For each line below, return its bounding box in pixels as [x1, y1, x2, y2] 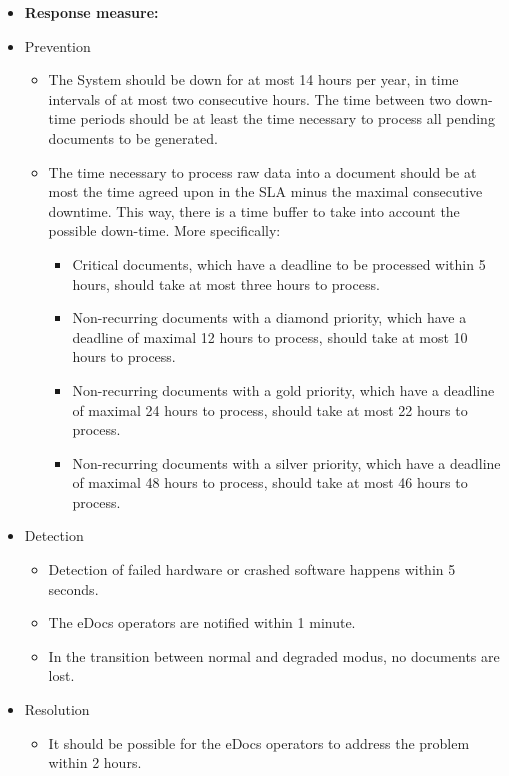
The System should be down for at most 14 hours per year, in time [48, 69, 459, 90]
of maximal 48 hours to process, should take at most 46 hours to [72, 472, 468, 493]
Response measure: [24, 2, 159, 22]
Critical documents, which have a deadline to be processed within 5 [72, 253, 486, 274]
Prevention [24, 35, 91, 56]
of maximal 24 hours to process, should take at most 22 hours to [72, 399, 468, 420]
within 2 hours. [48, 752, 142, 773]
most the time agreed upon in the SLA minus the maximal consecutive [48, 181, 483, 202]
